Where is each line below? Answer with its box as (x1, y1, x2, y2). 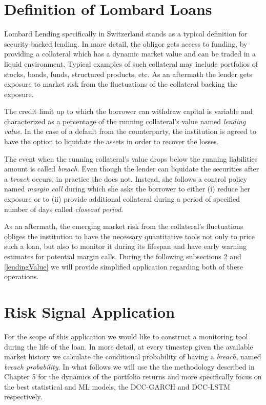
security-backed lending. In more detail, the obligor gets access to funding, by (4, 38, 248, 49)
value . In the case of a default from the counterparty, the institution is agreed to (4, 126, 256, 137)
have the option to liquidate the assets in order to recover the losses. (4, 136, 219, 147)
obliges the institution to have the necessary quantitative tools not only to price (4, 230, 255, 241)
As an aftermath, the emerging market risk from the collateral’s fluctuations (4, 221, 243, 232)
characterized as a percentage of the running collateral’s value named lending (4, 115, 246, 126)
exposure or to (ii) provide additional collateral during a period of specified (4, 194, 240, 204)
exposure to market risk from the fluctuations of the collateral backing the (4, 79, 238, 89)
